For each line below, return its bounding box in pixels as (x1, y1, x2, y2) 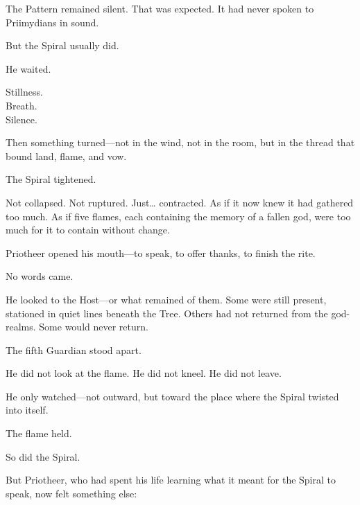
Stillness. (6, 85, 43, 99)
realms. (6, 319, 36, 334)
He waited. (6, 61, 51, 76)
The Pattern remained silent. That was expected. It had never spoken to (6, 1, 314, 15)
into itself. (6, 402, 49, 417)
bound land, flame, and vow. (6, 148, 127, 163)
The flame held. (6, 426, 72, 441)
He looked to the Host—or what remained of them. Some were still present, (6, 292, 327, 306)
